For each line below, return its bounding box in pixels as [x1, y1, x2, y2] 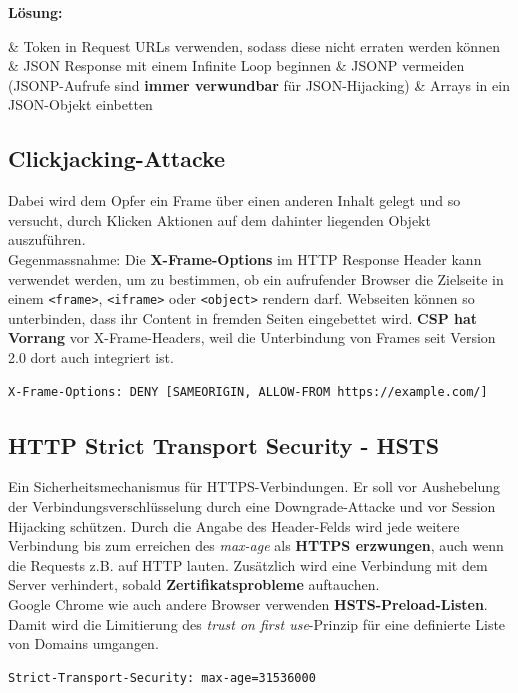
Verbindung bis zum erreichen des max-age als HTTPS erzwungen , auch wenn [8, 535, 504, 556]
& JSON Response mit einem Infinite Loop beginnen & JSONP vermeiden [8, 55, 465, 76]
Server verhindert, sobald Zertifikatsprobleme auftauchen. [8, 574, 380, 595]
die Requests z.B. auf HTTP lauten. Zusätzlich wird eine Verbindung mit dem [8, 554, 488, 575]
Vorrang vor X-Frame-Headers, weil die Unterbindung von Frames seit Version [8, 327, 496, 348]
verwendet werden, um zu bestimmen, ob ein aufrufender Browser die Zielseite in [8, 268, 504, 289]
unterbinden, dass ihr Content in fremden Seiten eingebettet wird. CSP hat [8, 307, 478, 328]
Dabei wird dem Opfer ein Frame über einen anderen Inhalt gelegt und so [8, 190, 461, 211]
